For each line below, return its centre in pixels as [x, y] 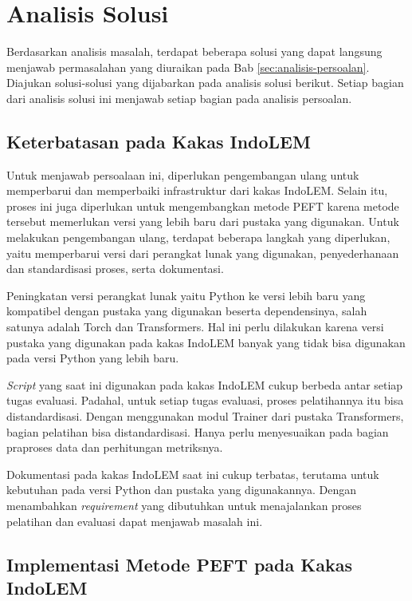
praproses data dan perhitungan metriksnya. [115, 447]
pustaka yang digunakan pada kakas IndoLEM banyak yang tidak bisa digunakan [206, 342]
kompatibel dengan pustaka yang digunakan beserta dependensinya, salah [187, 311]
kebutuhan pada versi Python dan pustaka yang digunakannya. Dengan [181, 490]
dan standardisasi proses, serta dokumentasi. [115, 269]
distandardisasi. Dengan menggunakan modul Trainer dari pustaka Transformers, [205, 416]
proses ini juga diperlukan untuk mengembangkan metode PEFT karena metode [203, 206]
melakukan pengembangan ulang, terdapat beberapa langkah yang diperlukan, [198, 237]
